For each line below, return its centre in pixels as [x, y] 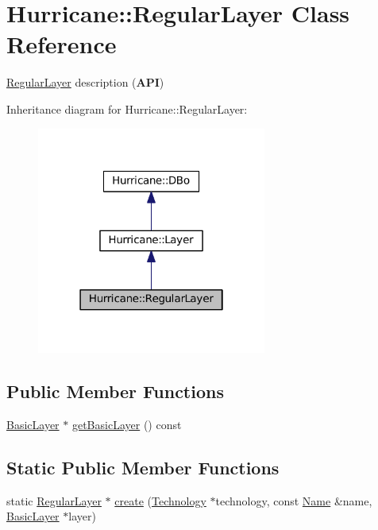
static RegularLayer [54, 500]
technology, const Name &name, [294, 500]
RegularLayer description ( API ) [85, 82]
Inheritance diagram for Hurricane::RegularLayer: [127, 108]
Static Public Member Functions [143, 468]
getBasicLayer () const [127, 425]
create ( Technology [160, 500]
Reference [62, 44]
